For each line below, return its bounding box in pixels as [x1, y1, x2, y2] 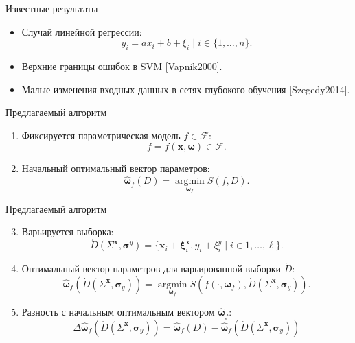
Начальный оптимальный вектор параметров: [21, 161, 210, 176]
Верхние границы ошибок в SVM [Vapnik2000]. [21, 58, 222, 73]
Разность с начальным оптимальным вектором [21, 305, 215, 319]
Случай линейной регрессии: [21, 24, 142, 38]
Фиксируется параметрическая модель [21, 128, 181, 142]
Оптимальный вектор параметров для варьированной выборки [21, 261, 281, 275]
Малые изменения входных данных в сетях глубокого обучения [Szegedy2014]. [21, 82, 350, 96]
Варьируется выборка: [21, 224, 114, 239]
